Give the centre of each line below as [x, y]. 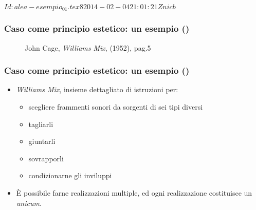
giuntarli [42, 141]
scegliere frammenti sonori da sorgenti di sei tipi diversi [116, 107]
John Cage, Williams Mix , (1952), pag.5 [88, 47]
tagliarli [41, 124]
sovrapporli [46, 158]
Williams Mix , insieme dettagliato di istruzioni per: [97, 89]
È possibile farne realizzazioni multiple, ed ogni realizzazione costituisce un [134, 193]
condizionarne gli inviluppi [70, 175]
